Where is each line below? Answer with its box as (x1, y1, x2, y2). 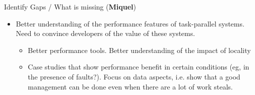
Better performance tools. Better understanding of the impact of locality (28, 44, 251, 55)
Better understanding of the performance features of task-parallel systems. (16, 18, 244, 28)
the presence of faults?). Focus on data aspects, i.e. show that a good (28, 71, 240, 81)
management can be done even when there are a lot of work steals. (28, 81, 233, 91)
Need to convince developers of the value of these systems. (16, 28, 195, 38)
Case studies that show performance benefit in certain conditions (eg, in (28, 61, 249, 72)
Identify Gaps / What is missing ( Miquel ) (4, 1, 136, 11)
